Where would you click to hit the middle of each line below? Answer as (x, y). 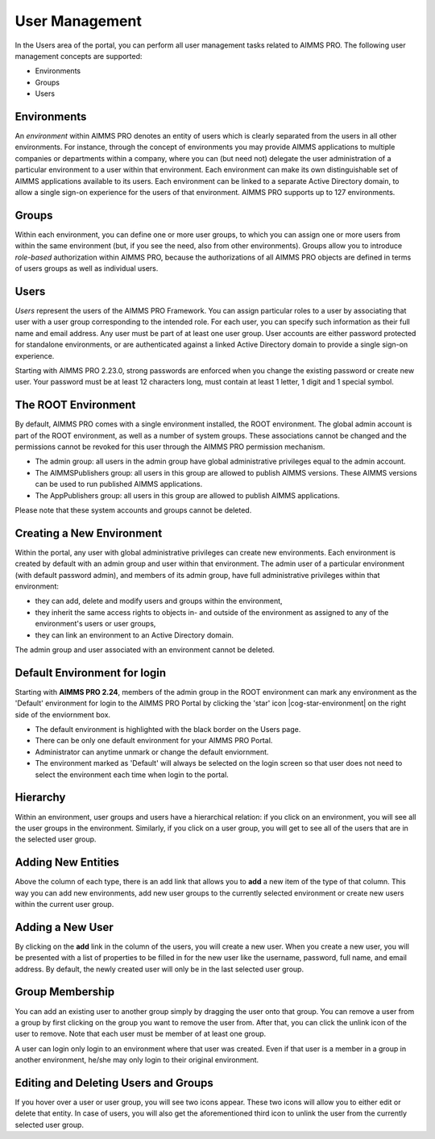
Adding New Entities (67, 863)
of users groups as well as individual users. (87, 268)
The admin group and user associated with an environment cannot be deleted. (145, 650)
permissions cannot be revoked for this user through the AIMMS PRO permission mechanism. (170, 447)
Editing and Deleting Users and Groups (114, 1083)
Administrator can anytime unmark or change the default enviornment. (152, 752)
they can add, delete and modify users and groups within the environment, (159, 601)
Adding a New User (64, 927)
